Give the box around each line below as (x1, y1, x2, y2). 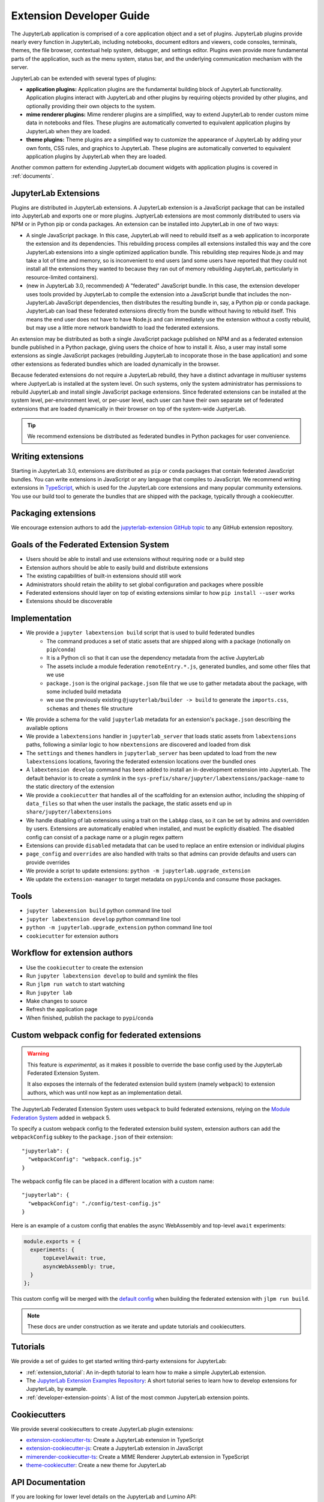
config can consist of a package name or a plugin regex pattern (26, 833, 184, 841)
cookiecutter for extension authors (26, 932, 119, 940)
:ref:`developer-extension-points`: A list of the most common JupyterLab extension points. (26, 1394, 250, 1401)
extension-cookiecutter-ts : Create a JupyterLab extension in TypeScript (26, 1437, 204, 1443)
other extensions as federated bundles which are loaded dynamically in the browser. (11, 360, 220, 368)
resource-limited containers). (26, 273, 98, 281)
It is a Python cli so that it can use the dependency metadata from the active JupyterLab (46, 654, 265, 661)
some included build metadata (46, 688, 121, 695)
